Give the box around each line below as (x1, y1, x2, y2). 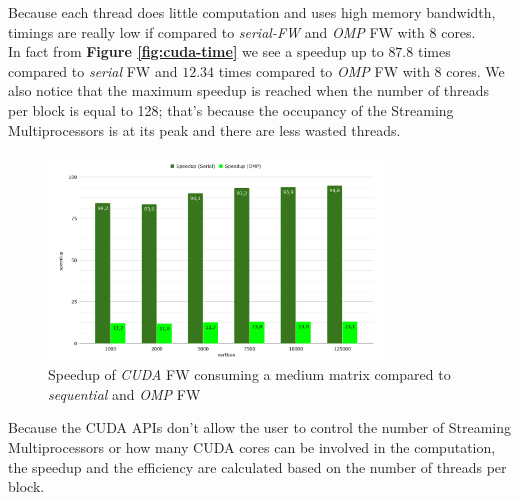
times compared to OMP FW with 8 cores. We (218, 60, 505, 81)
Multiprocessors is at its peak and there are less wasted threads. (8, 119, 401, 140)
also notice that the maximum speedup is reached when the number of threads (8, 80, 490, 101)
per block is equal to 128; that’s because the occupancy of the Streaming (8, 99, 454, 120)
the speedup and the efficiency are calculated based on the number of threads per (8, 456, 507, 477)
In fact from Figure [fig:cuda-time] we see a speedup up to (8, 41, 384, 62)
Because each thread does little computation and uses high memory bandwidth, (8, 2, 496, 22)
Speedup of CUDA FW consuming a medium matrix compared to (48, 364, 451, 385)
